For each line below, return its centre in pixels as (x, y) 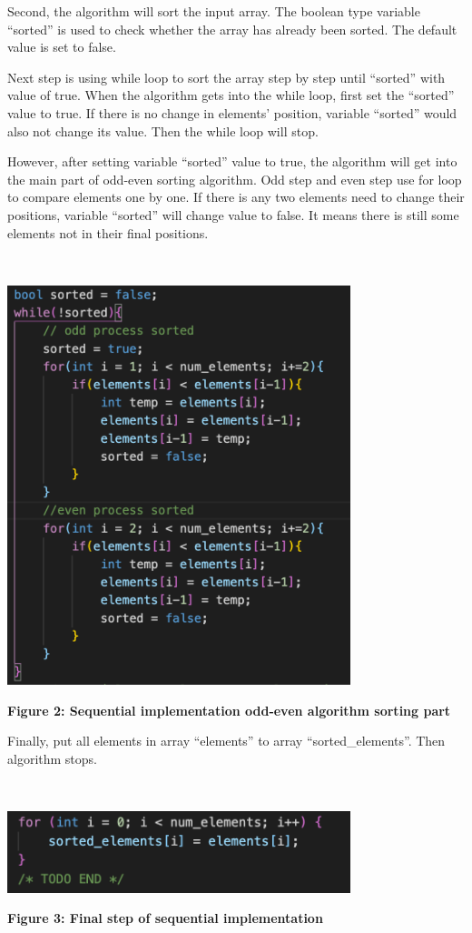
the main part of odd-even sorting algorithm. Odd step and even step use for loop (235, 179)
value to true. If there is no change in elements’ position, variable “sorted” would (232, 112)
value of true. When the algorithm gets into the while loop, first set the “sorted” (231, 95)
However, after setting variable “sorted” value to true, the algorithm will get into (232, 161)
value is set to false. (62, 47)
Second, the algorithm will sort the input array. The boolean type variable (214, 11)
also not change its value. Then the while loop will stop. (163, 130)
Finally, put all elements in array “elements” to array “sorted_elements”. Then (226, 741)
